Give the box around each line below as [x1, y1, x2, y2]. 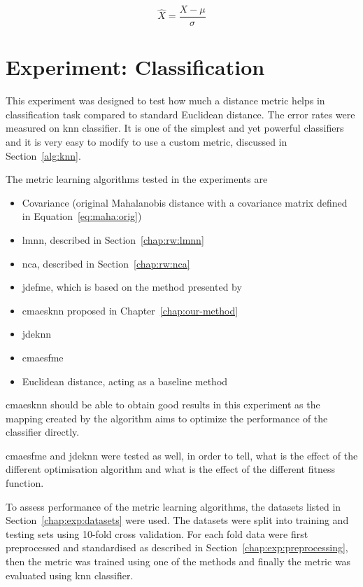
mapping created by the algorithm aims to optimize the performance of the [6, 410, 328, 425]
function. [6, 476, 44, 490]
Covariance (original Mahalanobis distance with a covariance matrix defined [22, 195, 348, 209]
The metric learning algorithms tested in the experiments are [6, 172, 268, 186]
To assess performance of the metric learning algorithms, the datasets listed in [6, 499, 341, 513]
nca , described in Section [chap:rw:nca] [22, 256, 190, 270]
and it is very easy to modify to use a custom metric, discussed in [6, 134, 287, 149]
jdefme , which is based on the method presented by [22, 279, 242, 294]
